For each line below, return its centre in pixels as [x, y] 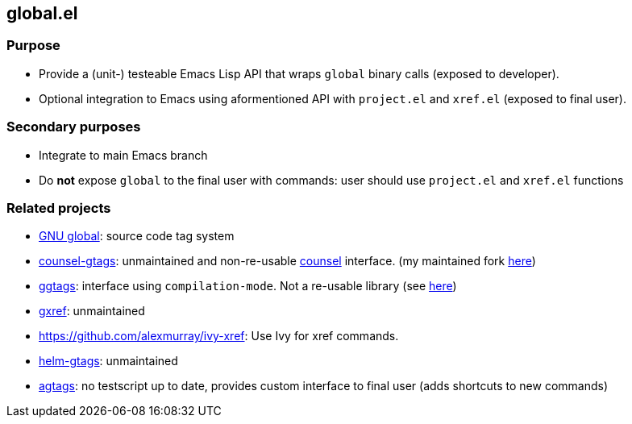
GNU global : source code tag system [137, 236]
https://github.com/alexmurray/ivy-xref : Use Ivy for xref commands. [219, 336]
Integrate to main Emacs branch [123, 155]
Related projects [59, 208]
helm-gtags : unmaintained [108, 361]
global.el [42, 13]
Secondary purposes [74, 127]
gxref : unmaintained [92, 311]
